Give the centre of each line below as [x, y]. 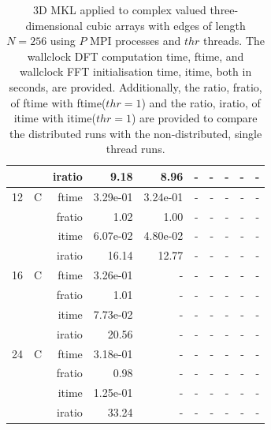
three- [224, 9]
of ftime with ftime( [58, 102]
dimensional [54, 25]
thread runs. [135, 149]
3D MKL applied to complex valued [120, 9]
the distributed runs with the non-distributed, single [136, 133]
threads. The [234, 41]
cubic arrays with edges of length [166, 25]
